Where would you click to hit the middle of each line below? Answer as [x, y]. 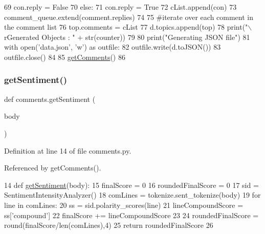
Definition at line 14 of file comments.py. [68, 150]
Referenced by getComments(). [53, 168]
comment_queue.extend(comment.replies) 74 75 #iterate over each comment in [129, 17]
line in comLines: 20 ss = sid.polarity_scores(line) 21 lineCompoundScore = [124, 205]
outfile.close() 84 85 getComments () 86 [65, 57]
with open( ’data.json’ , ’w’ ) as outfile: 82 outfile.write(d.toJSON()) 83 [113, 47]
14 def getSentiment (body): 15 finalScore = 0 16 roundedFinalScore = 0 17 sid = [131, 185]
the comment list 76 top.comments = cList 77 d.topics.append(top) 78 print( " [126, 27]
